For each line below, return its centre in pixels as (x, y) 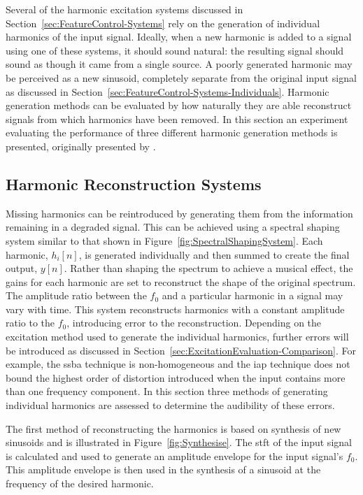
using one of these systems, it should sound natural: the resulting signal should (175, 50)
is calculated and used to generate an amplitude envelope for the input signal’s (175, 455)
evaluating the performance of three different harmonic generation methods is (172, 132)
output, (22, 268)
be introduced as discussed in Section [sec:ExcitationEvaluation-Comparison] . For (181, 350)
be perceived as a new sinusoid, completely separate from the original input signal (181, 77)
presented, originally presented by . (81, 146)
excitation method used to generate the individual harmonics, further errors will (177, 337)
